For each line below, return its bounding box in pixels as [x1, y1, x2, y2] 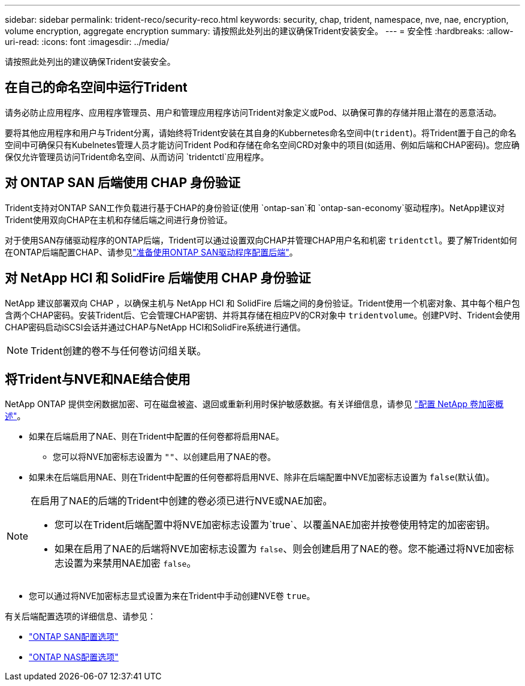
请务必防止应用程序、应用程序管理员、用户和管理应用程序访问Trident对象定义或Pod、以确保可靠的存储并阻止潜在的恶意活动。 [5, 107, 502, 118]
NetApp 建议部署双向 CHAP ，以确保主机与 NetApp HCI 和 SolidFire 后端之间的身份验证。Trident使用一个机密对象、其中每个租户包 [5, 297, 520, 308]
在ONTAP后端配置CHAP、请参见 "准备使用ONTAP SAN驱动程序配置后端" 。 [5, 246, 298, 257]
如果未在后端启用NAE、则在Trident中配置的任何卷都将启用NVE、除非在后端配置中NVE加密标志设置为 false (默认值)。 [29, 472, 494, 483]
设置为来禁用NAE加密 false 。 [64, 557, 197, 570]
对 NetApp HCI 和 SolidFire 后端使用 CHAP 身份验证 [5, 270, 311, 286]
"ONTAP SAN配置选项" [29, 631, 119, 642]
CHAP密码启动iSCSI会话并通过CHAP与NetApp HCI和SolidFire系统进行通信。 [5, 321, 306, 332]
